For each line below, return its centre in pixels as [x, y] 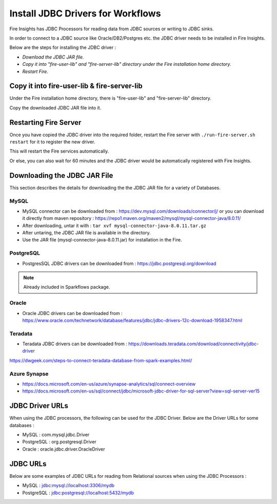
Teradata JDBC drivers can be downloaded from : [75, 344]
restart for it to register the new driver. [52, 142]
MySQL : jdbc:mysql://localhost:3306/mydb [68, 486]
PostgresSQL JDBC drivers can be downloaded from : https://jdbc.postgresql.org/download [119, 263]
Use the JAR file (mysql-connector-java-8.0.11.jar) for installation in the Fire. [102, 240]
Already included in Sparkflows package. [67, 287]
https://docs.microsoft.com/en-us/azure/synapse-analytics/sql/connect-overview [109, 384]
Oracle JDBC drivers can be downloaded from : [72, 313]
